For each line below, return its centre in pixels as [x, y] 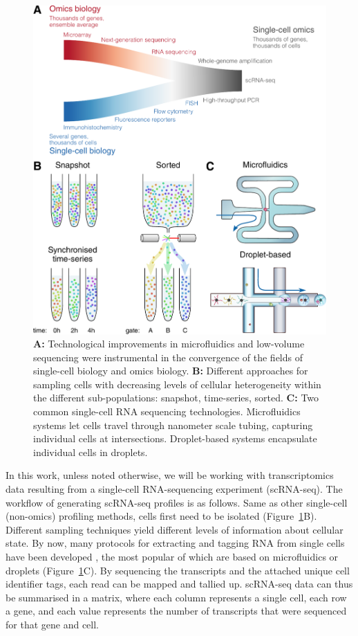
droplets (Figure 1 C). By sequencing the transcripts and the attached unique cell [178, 570]
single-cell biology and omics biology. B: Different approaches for [171, 371]
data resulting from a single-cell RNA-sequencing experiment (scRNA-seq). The [174, 489]
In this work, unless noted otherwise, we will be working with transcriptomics [170, 475]
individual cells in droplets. [91, 452]
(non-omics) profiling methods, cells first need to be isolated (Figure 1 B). [161, 516]
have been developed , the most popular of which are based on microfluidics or [172, 556]
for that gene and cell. [52, 624]
